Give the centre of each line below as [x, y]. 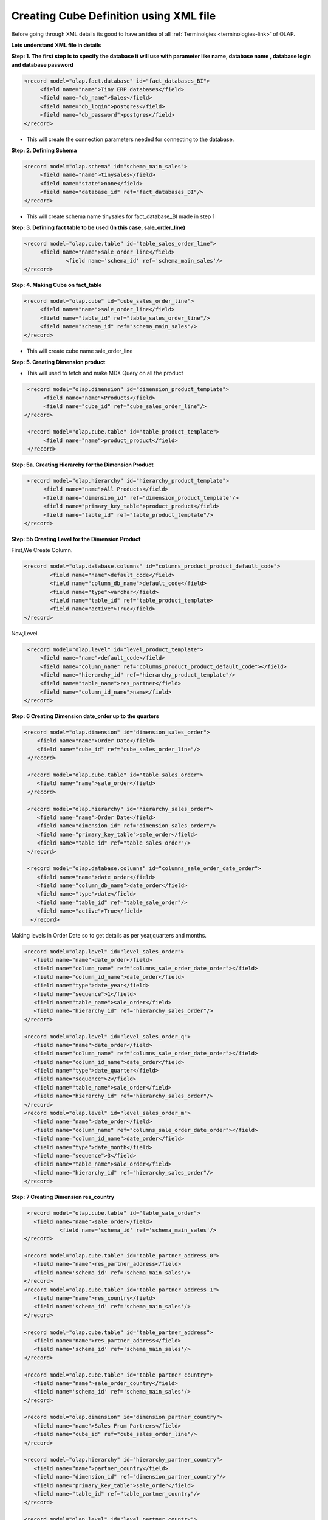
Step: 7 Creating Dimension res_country [63, 1197]
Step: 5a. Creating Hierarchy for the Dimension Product [83, 465]
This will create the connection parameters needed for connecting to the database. [130, 139]
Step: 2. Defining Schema [44, 150]
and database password [43, 64]
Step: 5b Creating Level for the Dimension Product [76, 539]
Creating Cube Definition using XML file [114, 16]
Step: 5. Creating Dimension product [58, 362]
